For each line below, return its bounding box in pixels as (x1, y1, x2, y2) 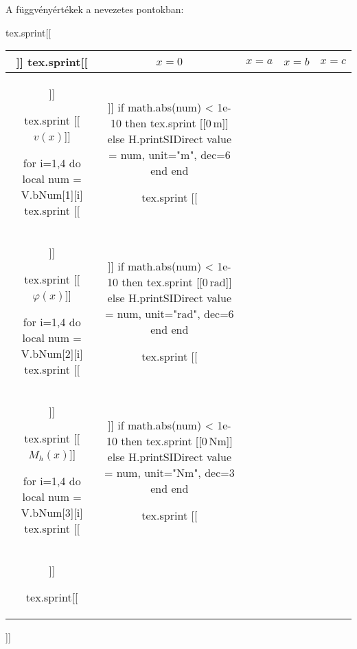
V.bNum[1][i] (21, 187, 83, 203)
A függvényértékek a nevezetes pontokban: (5, 2, 184, 16)
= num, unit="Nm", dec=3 (104, 464, 235, 480)
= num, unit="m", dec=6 (108, 146, 231, 162)
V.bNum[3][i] (21, 504, 83, 521)
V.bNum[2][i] (21, 345, 83, 362)
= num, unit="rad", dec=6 (105, 305, 234, 321)
